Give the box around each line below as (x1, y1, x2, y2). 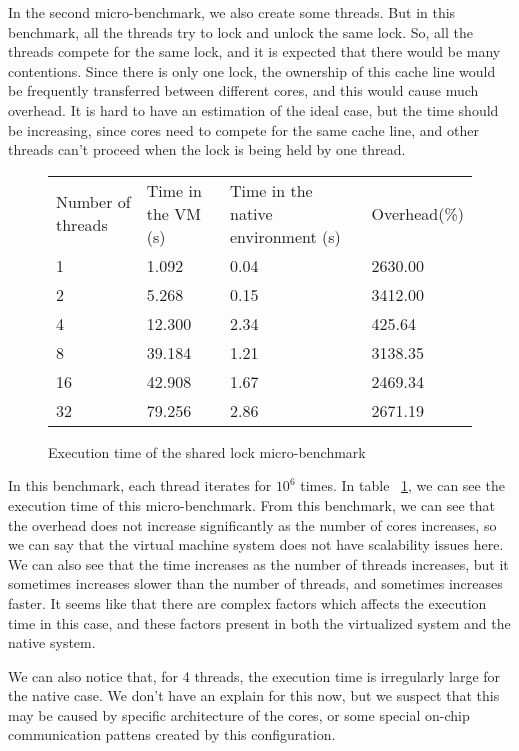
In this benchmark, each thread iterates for (8, 475, 272, 496)
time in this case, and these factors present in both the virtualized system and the (8, 612, 511, 633)
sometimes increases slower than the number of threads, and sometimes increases (8, 573, 503, 594)
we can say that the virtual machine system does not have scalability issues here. (8, 534, 504, 555)
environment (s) (230, 224, 341, 248)
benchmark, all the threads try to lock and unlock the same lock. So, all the (8, 21, 473, 42)
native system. (8, 632, 96, 653)
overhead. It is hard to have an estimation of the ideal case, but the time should (8, 99, 499, 120)
